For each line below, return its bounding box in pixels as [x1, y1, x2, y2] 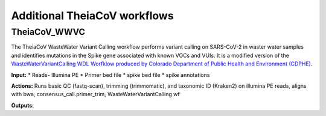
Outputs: [11, 102, 34, 109]
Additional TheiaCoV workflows [11, 9, 174, 22]
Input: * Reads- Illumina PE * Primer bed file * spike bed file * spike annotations [11, 71, 210, 78]
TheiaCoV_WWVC [11, 26, 86, 37]
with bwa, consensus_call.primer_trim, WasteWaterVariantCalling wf [11, 91, 181, 98]
